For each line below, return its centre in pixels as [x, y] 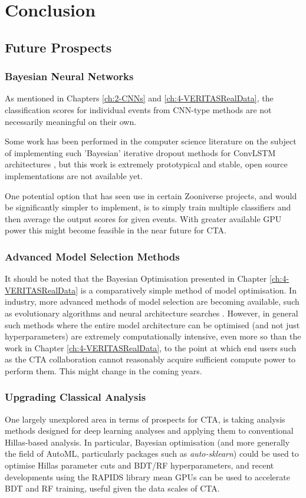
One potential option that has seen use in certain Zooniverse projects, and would [151, 195]
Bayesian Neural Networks [69, 76]
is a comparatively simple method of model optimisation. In [188, 290]
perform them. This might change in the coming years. [103, 370]
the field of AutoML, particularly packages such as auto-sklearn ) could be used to [152, 454]
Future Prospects [58, 47]
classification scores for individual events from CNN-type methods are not [138, 109]
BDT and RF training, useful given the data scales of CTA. [112, 488]
